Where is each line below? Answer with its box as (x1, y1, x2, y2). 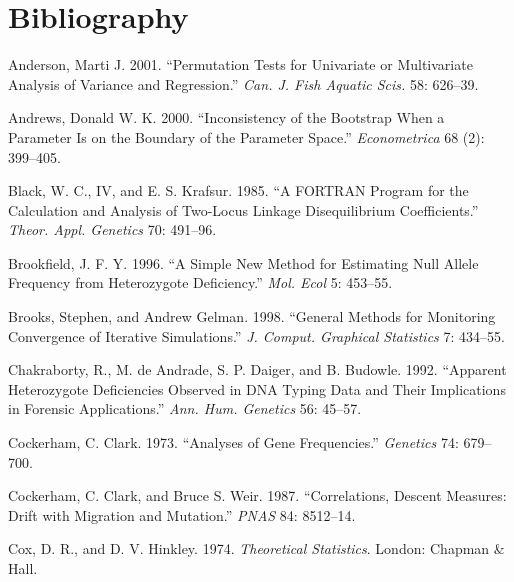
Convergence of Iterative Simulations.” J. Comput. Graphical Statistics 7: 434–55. (8, 325, 505, 346)
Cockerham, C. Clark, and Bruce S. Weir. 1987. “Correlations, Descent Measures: (8, 485, 507, 506)
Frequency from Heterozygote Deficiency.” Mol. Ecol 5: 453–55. (8, 272, 393, 293)
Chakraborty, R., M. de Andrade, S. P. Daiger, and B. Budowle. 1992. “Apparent (8, 359, 507, 380)
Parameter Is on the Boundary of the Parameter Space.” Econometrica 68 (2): (8, 126, 485, 147)
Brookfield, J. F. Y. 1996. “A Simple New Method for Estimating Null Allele (8, 252, 479, 273)
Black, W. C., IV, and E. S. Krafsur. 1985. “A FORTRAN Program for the (8, 180, 469, 201)
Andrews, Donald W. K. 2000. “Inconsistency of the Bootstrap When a (8, 107, 445, 128)
